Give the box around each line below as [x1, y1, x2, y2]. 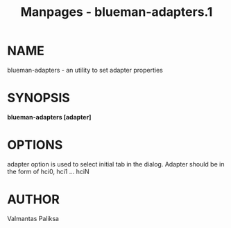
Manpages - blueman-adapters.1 [20, 4, 213, 20]
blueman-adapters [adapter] [7, 113, 92, 121]
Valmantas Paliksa [7, 214, 59, 222]
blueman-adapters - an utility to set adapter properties [7, 66, 163, 74]
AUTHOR [7, 191, 60, 207]
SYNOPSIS [7, 91, 71, 106]
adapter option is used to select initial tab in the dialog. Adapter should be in [7, 160, 225, 168]
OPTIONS [7, 137, 63, 153]
